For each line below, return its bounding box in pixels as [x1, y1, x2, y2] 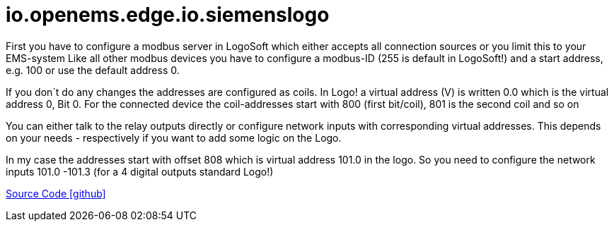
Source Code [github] [6, 187, 106, 200]
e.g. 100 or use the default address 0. [6, 63, 180, 76]
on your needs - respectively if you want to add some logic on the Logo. [6, 131, 342, 144]
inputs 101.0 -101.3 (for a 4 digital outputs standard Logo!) [6, 165, 274, 178]
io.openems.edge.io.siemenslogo [6, 3, 330, 27]
